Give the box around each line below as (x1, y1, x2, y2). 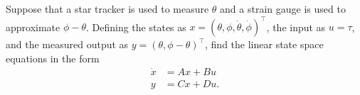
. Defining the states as (86, 19, 186, 34)
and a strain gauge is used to (220, 1, 346, 16)
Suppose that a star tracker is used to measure (6, 1, 209, 16)
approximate (6, 19, 60, 34)
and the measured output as (6, 37, 129, 52)
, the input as (266, 19, 326, 34)
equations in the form (6, 50, 100, 65)
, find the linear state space (205, 37, 324, 52)
